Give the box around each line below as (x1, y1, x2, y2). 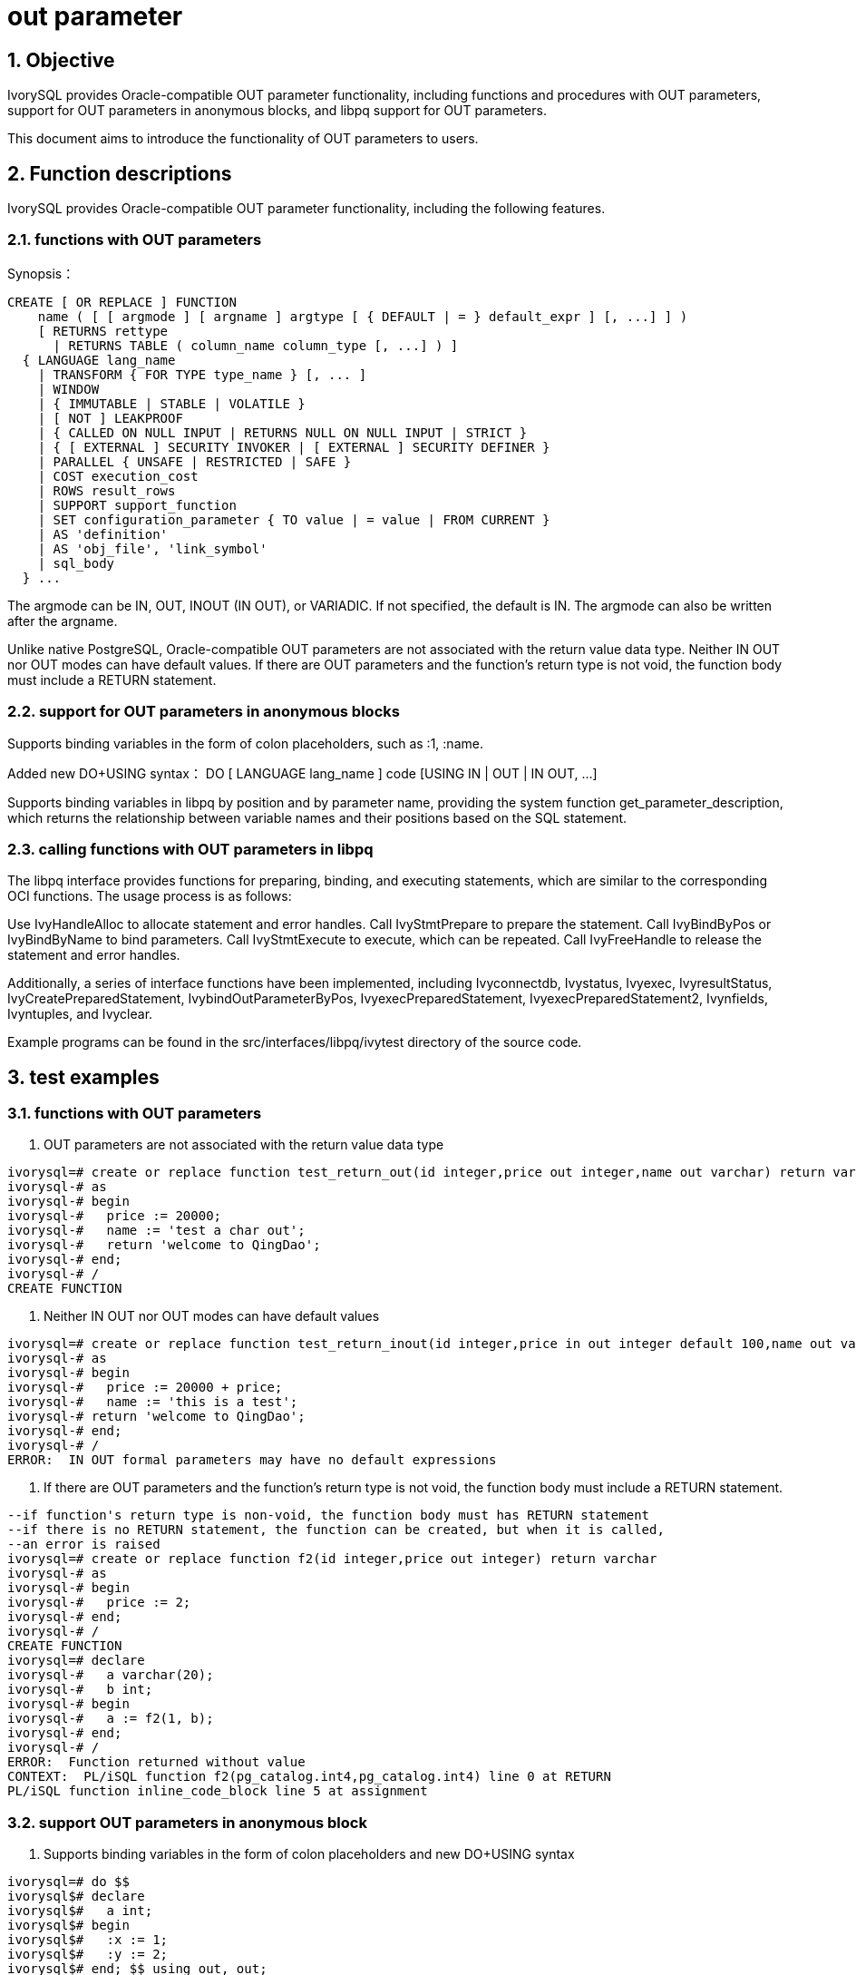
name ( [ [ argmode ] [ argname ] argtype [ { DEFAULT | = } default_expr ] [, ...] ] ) (37, 308, 688, 324)
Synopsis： (7, 265, 75, 281)
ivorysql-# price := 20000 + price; (7, 1380, 283, 1395)
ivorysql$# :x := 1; (7, 1932, 169, 1948)
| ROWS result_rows (37, 483, 176, 498)
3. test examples (7, 1065, 160, 1089)
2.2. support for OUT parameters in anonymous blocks (7, 702, 400, 721)
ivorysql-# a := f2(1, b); (7, 1711, 214, 1726)
